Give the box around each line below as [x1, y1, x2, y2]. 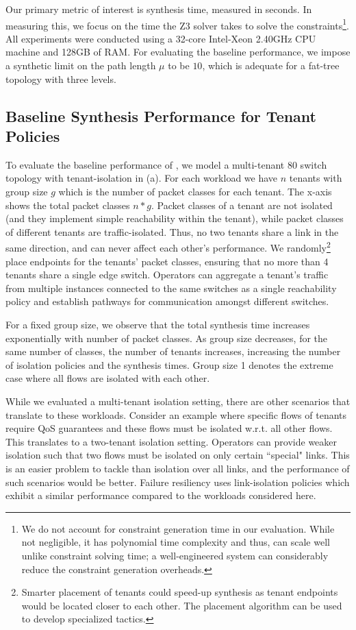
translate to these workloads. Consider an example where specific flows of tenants [5, 407, 347, 422]
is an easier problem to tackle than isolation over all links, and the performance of [5, 461, 350, 475]
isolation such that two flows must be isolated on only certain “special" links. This [5, 448, 350, 462]
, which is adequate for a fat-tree [202, 58, 340, 73]
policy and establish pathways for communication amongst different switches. [5, 294, 329, 308]
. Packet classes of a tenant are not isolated [151, 197, 333, 212]
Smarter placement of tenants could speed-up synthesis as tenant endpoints [21, 585, 338, 599]
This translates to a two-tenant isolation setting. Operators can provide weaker [5, 434, 338, 448]
